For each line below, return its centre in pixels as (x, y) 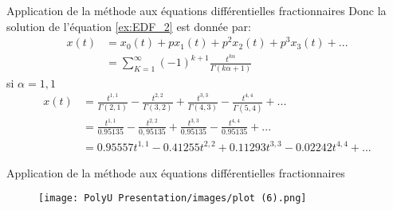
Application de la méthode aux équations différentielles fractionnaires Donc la (196, 10)
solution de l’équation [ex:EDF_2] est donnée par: (129, 26)
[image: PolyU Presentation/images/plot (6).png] (173, 198)
